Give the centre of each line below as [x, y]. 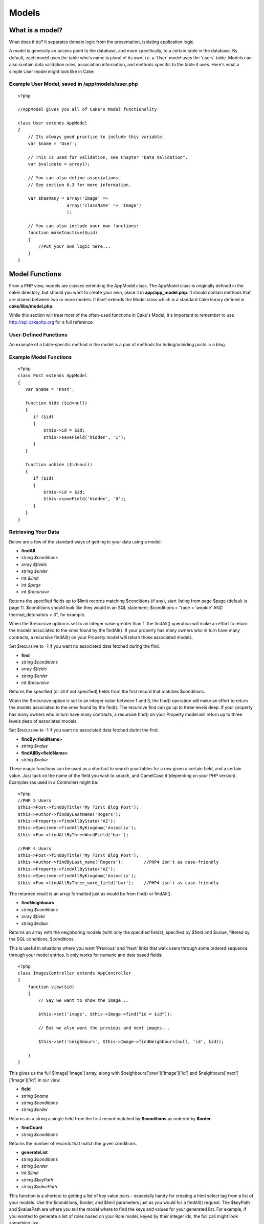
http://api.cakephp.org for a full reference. [52, 322]
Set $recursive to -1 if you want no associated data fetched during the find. [85, 646]
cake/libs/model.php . [31, 306]
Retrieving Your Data [34, 532]
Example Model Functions [40, 357]
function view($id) [51, 987]
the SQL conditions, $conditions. [42, 939]
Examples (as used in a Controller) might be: [54, 782]
